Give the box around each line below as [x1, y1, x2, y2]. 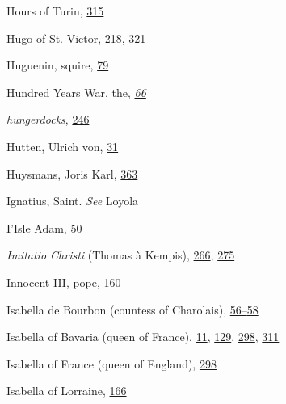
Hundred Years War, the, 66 [6, 83, 146, 100]
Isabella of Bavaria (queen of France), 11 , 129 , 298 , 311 [6, 328, 280, 345]
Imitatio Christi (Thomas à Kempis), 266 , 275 [6, 246, 235, 263]
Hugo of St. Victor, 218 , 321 [6, 29, 146, 46]
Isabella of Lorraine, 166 [6, 382, 127, 399]
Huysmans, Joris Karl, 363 [6, 165, 138, 182]
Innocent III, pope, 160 [6, 273, 121, 290]
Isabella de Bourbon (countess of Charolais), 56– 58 [6, 301, 259, 318]
